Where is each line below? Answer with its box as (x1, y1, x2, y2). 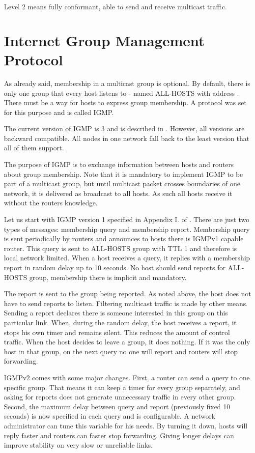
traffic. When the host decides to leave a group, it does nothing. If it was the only (4, 337, 250, 347)
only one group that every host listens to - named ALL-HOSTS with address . (4, 87, 239, 98)
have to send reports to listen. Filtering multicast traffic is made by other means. (4, 298, 248, 308)
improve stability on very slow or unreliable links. (4, 440, 153, 450)
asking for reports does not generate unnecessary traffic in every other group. (4, 392, 236, 402)
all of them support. (4, 142, 64, 153)
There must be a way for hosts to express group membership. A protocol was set (4, 97, 247, 108)
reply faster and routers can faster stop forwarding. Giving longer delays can (4, 430, 234, 440)
